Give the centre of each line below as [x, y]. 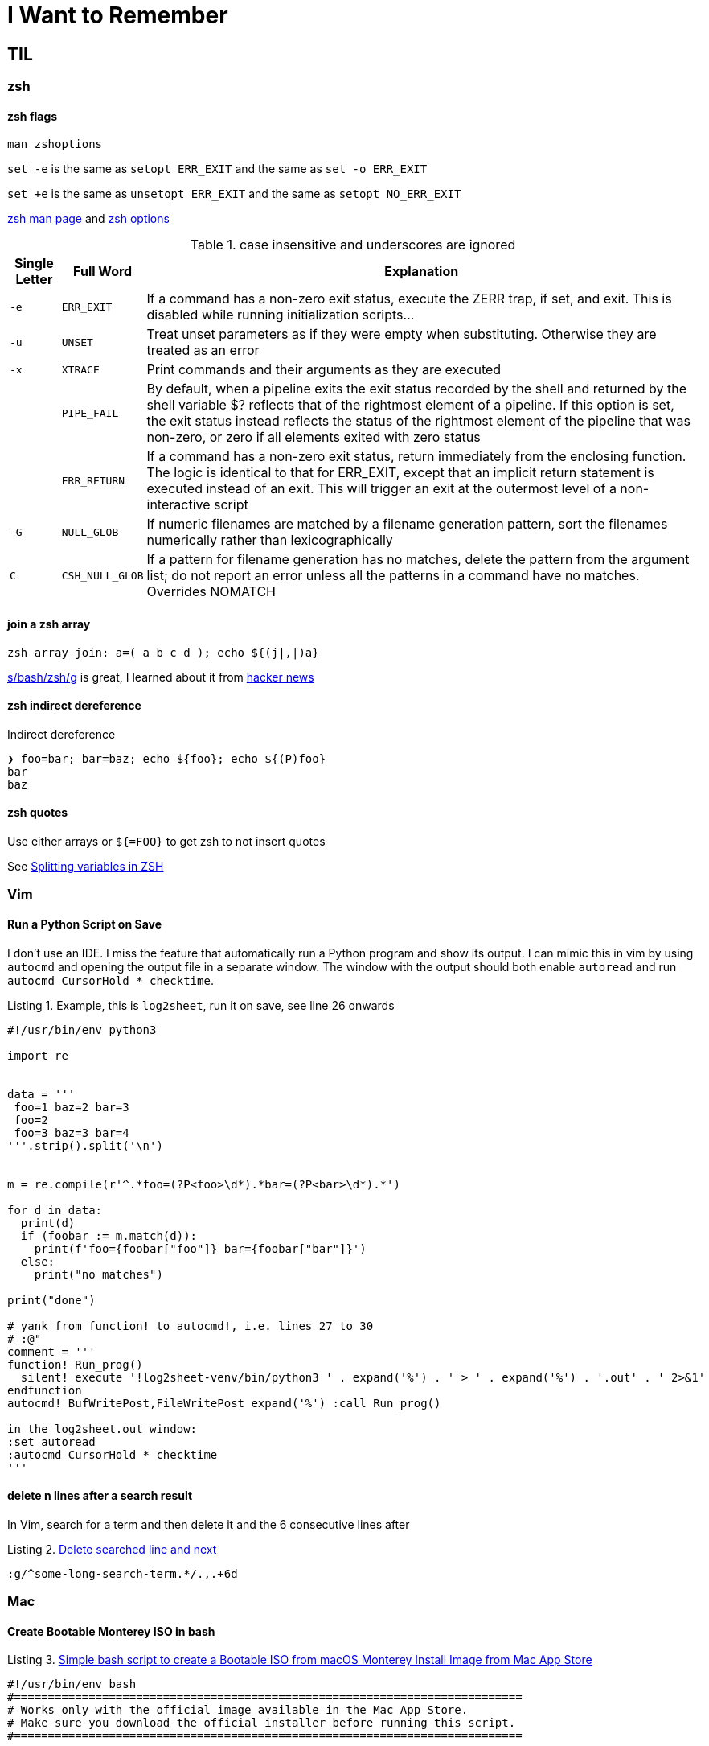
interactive [178, 505]
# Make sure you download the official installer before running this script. [262, 1723]
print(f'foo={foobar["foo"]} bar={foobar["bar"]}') [200, 1248]
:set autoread [51, 1441]
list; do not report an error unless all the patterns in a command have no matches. [393, 576]
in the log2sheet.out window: [102, 1429]
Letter [34, 280]
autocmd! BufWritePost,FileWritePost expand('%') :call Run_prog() [224, 1403]
